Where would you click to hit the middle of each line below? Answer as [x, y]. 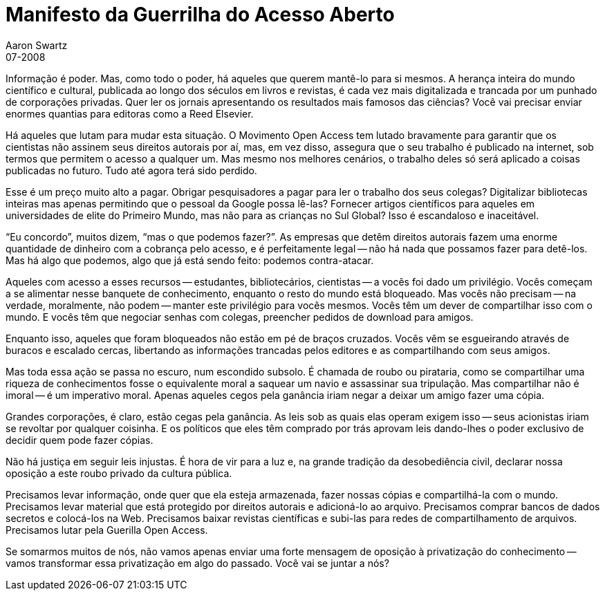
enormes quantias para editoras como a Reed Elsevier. [130, 113]
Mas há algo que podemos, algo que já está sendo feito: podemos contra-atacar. [190, 260]
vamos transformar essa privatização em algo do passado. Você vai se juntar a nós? [197, 563]
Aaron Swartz [37, 45]
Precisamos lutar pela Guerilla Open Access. [107, 530]
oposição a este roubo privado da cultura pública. [119, 473]
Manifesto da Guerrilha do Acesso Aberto [200, 15]
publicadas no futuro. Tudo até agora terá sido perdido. [131, 170]
